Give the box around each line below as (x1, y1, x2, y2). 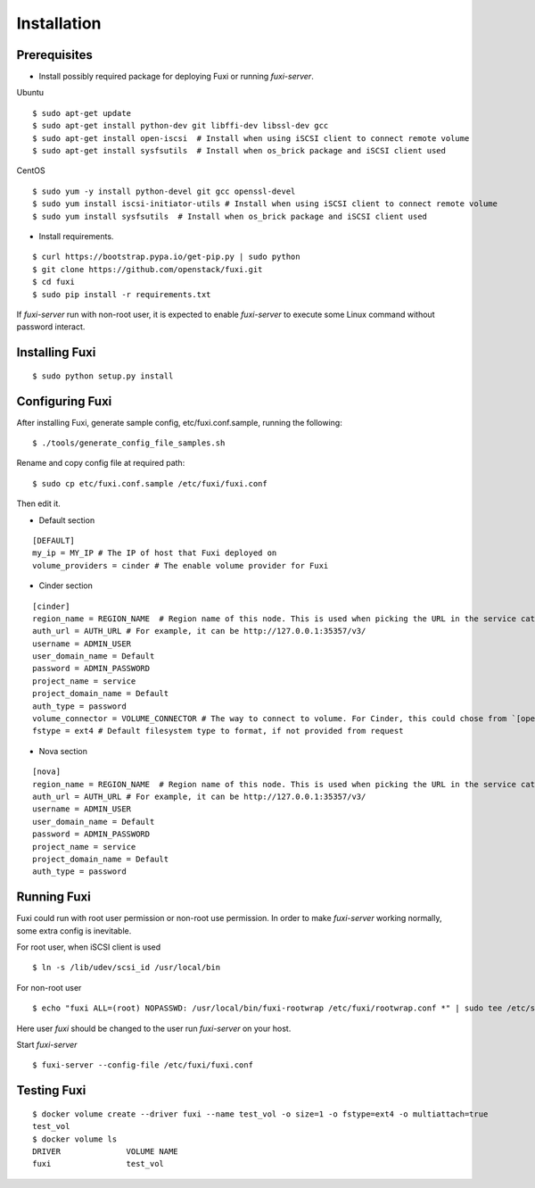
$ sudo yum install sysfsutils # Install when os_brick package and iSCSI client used (32, 211, 428, 221)
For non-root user (16, 982, 82, 993)
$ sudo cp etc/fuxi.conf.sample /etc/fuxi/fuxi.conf (32, 478, 267, 488)
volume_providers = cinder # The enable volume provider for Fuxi (32, 561, 329, 570)
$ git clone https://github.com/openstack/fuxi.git (32, 264, 263, 274)
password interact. (16, 321, 86, 332)
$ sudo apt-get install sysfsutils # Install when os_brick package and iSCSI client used (32, 145, 446, 156)
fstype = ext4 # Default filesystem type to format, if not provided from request (32, 726, 404, 736)
